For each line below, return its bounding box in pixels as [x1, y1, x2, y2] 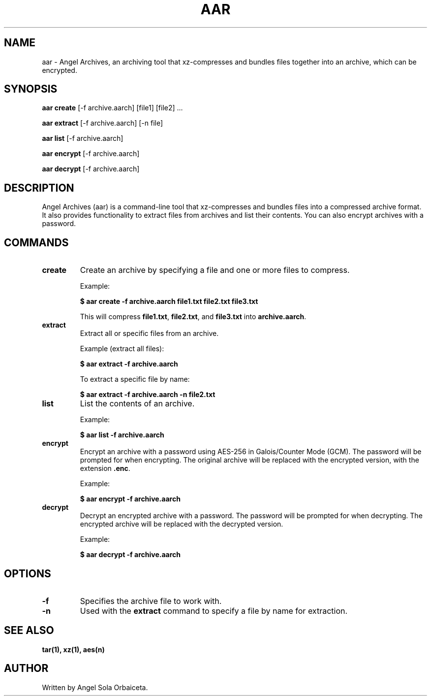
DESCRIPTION [4, 181, 74, 194]
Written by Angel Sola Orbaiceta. [42, 683, 148, 692]
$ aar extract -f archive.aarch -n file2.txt [80, 390, 215, 399]
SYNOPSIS [4, 83, 58, 96]
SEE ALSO [4, 624, 54, 637]
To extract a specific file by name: [80, 375, 190, 384]
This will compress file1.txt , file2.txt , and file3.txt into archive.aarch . [80, 312, 307, 321]
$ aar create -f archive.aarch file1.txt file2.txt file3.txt [80, 297, 258, 306]
